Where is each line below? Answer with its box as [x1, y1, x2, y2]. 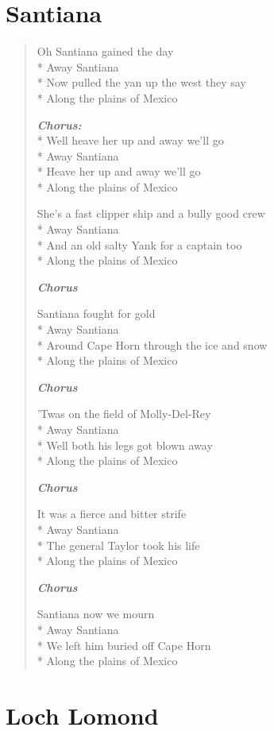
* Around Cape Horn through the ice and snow [37, 336, 268, 353]
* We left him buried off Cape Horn [37, 636, 211, 653]
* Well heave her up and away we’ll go [37, 132, 224, 149]
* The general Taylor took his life [37, 536, 200, 553]
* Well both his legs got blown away [37, 436, 213, 453]
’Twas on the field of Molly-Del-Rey [37, 405, 211, 422]
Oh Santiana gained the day [37, 43, 174, 60]
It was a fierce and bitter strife [37, 505, 187, 522]
